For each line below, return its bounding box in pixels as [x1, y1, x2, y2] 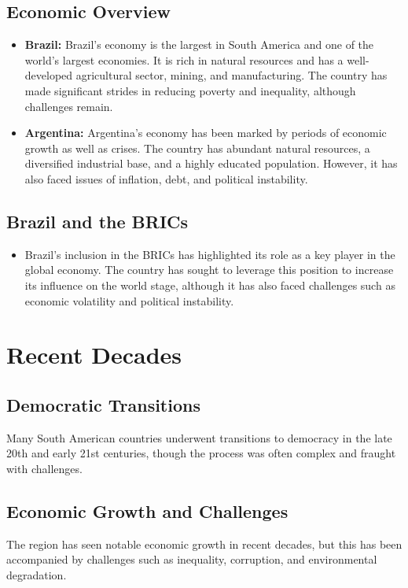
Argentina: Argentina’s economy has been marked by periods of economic [24, 124, 387, 141]
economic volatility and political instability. [24, 292, 234, 309]
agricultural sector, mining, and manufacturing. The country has [75, 67, 388, 83]
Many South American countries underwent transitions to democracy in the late [6, 429, 392, 446]
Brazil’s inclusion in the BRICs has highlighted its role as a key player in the [24, 246, 395, 262]
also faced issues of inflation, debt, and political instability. [24, 170, 308, 187]
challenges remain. [24, 98, 113, 114]
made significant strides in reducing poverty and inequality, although [24, 82, 356, 98]
